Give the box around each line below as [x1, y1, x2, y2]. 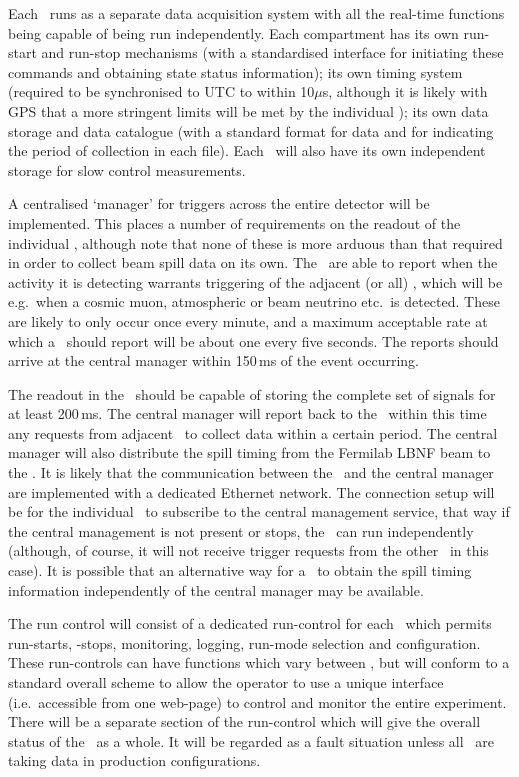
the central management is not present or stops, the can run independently [8, 520, 474, 541]
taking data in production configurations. [8, 750, 261, 771]
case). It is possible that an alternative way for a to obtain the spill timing [8, 560, 472, 581]
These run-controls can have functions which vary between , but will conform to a [8, 652, 510, 673]
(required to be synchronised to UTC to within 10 [8, 81, 315, 102]
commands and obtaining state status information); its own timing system [8, 61, 463, 82]
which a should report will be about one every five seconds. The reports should [8, 330, 499, 351]
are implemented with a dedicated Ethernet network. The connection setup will [8, 481, 495, 502]
